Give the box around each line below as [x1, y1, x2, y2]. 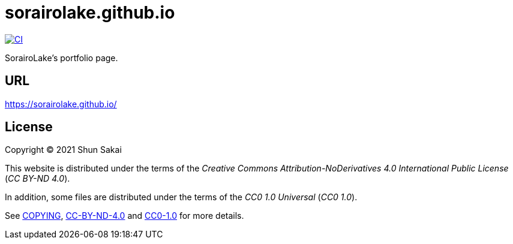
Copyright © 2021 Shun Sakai [5, 144, 122, 155]
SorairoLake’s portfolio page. [5, 52, 118, 63]
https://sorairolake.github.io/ [5, 98, 117, 109]
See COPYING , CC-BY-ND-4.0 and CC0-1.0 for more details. [5, 210, 244, 221]
